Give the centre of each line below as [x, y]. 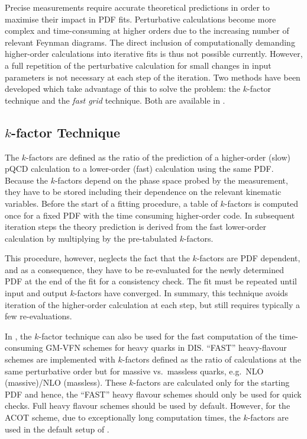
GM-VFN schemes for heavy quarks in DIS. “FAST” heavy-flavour [166, 347]
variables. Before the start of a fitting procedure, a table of [111, 203]
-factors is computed [261, 203]
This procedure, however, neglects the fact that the [97, 258]
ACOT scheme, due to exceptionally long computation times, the [123, 417]
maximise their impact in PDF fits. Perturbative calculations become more [140, 19]
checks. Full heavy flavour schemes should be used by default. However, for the [148, 406]
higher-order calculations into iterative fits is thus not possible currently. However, [154, 54]
